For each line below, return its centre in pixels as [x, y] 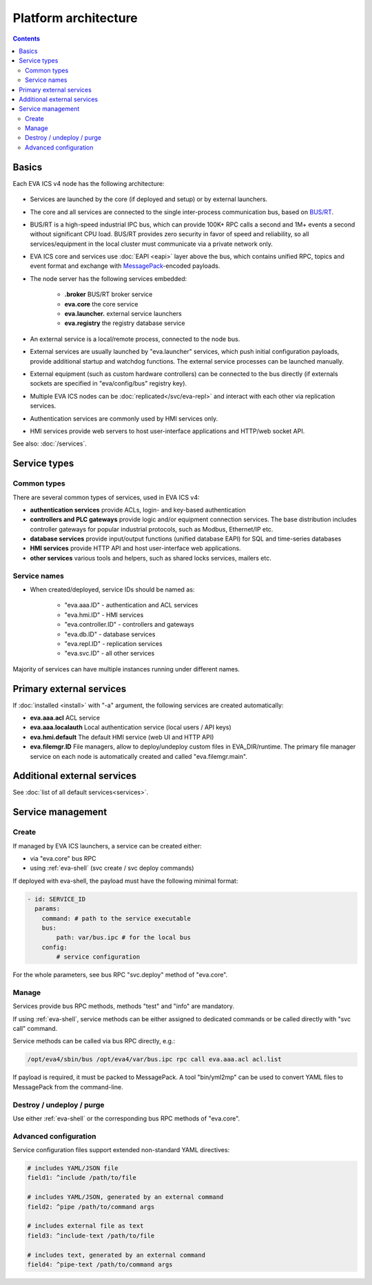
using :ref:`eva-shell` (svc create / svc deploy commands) [112, 868]
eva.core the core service [101, 304]
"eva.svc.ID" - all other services [110, 654]
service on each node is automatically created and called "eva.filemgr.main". [139, 756]
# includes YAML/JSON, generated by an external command [125, 1197]
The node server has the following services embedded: [108, 278]
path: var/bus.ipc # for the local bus [123, 938]
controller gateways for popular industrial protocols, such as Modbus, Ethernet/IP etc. [152, 529]
